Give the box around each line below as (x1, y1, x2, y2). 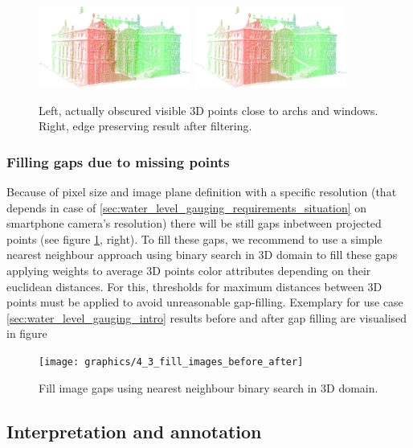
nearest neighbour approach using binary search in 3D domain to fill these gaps (6, 246, 398, 263)
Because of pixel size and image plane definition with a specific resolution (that (6, 183, 397, 199)
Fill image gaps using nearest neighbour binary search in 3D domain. (39, 379, 378, 396)
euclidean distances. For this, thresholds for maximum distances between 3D (6, 277, 382, 294)
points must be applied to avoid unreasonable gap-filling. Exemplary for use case (6, 294, 403, 310)
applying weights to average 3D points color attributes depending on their (6, 261, 371, 278)
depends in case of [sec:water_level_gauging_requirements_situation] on (6, 199, 367, 216)
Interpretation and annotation (6, 418, 262, 443)
